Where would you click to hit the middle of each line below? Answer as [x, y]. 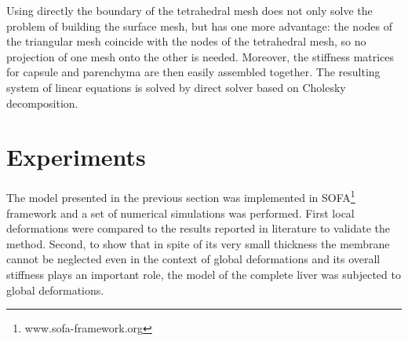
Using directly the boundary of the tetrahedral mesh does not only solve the [189, 10]
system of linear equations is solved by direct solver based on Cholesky [176, 87]
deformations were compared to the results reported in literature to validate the [198, 228]
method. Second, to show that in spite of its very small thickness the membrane [198, 243]
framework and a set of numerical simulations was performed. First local [180, 213]
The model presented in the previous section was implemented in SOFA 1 [181, 196]
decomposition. [42, 103]
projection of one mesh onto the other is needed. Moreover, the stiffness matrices [200, 56]
